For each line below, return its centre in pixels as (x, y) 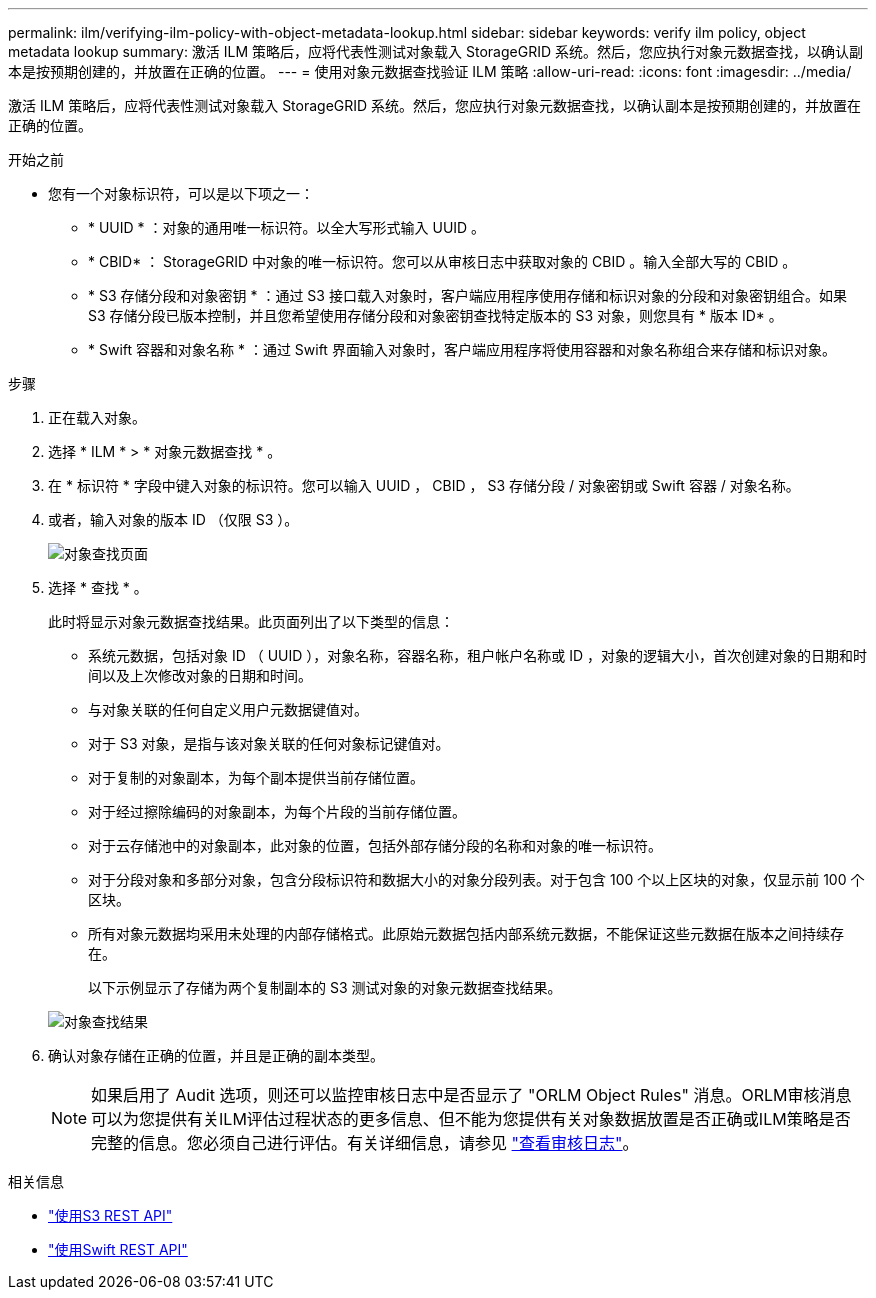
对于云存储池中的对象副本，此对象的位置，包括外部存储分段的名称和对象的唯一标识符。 (375, 845)
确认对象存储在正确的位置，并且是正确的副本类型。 (216, 1055)
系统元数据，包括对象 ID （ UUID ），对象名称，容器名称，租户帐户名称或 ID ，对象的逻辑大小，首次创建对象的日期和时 (478, 655)
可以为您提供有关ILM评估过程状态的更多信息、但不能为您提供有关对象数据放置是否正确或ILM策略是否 (471, 1119)
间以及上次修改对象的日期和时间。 (200, 675)
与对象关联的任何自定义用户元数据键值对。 (228, 709)
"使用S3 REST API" (110, 1215)
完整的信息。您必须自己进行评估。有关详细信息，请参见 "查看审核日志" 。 (365, 1143)
